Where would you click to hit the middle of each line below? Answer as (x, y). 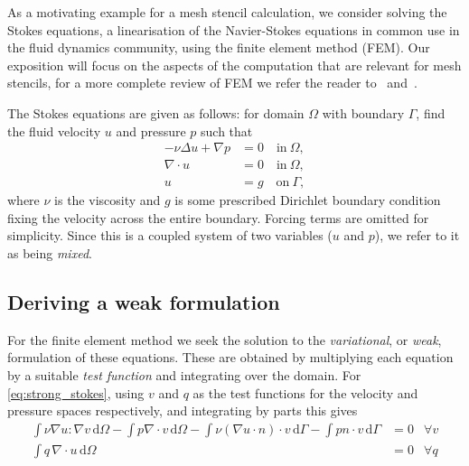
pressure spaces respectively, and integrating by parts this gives (183, 410)
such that (227, 130)
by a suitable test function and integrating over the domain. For (184, 375)
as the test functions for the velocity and (305, 392)
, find (431, 112)
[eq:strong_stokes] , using (76, 392)
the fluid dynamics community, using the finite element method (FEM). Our (219, 47)
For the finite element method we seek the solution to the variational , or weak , (225, 339)
